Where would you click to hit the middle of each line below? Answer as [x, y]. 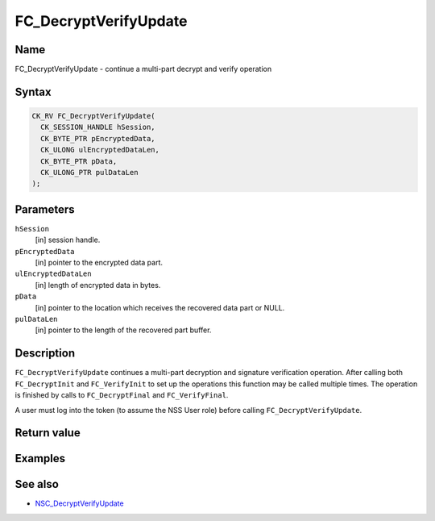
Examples [40, 458]
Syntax [33, 92]
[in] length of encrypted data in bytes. [98, 285]
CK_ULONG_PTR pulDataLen [89, 173]
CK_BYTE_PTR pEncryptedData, [98, 138]
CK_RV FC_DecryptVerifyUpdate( [94, 116]
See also [37, 484]
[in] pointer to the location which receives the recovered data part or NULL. [160, 307]
